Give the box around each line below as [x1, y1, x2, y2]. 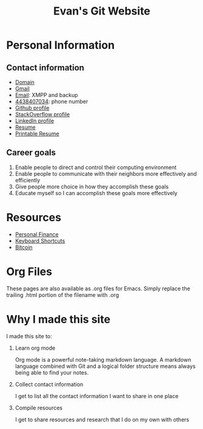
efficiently [15, 176, 41, 184]
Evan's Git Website [53, 4, 150, 18]
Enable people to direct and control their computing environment [15, 164, 177, 171]
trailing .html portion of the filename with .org [6, 291, 119, 298]
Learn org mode [15, 344, 56, 351]
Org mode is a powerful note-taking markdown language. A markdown [15, 356, 191, 363]
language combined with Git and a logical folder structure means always [15, 362, 196, 370]
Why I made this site [6, 312, 111, 326]
